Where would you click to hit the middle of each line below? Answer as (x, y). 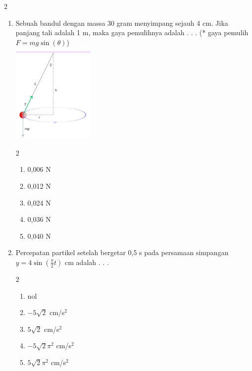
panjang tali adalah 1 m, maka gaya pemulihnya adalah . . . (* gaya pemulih (132, 32)
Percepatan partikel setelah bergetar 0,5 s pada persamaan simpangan (122, 252)
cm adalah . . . (87, 262)
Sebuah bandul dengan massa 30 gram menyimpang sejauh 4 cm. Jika (122, 23)
